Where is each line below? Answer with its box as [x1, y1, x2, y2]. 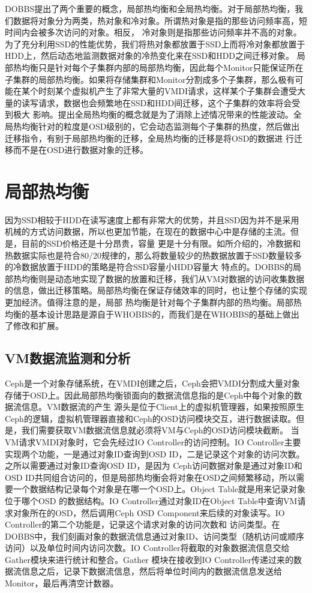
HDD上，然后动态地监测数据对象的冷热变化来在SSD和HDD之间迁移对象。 [5, 49, 295, 62]
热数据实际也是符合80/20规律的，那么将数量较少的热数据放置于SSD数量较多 [5, 248, 302, 261]
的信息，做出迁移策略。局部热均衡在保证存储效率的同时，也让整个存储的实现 [5, 284, 307, 296]
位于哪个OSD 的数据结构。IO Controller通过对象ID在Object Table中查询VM [5, 494, 298, 507]
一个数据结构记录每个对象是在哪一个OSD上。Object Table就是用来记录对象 [13, 483, 306, 495]
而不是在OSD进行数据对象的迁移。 [13, 143, 149, 156]
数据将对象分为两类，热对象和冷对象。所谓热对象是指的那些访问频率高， [13, 14, 299, 26]
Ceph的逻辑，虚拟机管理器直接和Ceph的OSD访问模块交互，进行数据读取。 [5, 412, 296, 424]
